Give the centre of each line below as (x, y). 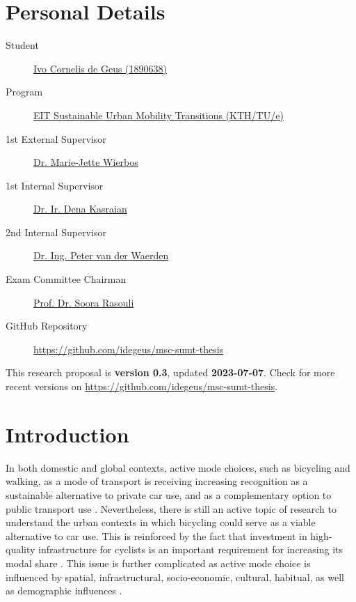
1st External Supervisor (56, 138)
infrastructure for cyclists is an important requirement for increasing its (191, 549)
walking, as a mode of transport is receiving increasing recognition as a (157, 481)
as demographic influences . (64, 591)
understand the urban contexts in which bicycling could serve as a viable (161, 522)
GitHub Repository (47, 326)
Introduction (67, 434)
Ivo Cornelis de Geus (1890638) (100, 68)
